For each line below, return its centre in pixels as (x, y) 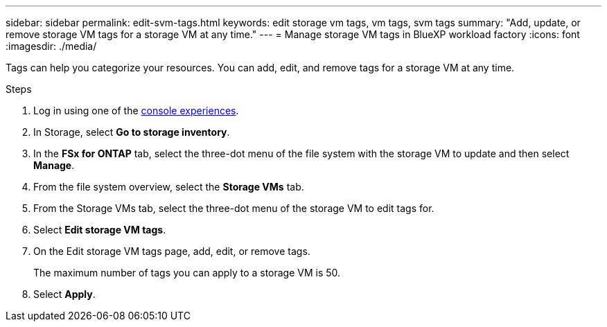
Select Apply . (64, 294)
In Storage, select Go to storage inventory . (132, 132)
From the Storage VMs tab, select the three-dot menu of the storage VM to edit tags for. (234, 208)
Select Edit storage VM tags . (100, 230)
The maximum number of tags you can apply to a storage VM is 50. (187, 273)
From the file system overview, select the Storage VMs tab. (169, 187)
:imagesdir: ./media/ (51, 46)
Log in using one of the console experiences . (136, 111)
